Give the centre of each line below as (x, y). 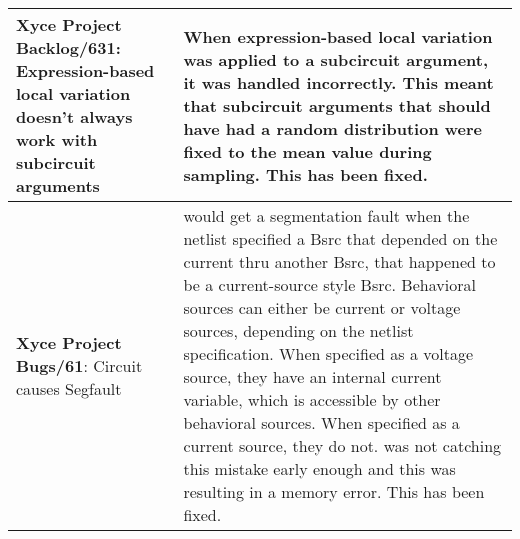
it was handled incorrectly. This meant (338, 82)
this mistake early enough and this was (319, 468)
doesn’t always (74, 116)
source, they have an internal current (312, 376)
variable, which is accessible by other (312, 399)
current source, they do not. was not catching (342, 445)
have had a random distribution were (332, 128)
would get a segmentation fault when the (326, 215)
